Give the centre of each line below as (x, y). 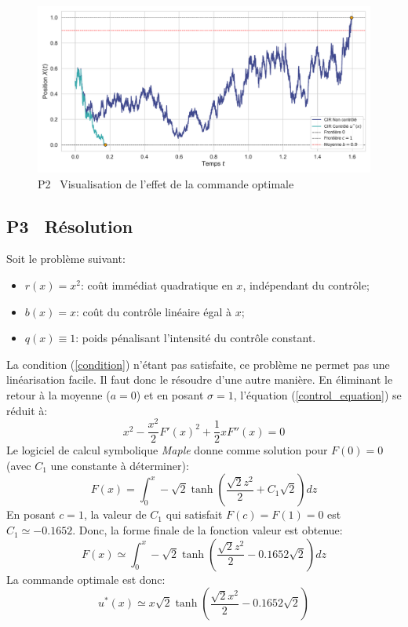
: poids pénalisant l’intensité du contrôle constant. (196, 338)
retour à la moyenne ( (58, 394)
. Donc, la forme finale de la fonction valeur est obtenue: (208, 530)
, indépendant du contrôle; (306, 284)
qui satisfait (194, 514)
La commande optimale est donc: (86, 579)
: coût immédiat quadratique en (157, 284)
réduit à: (27, 410)
